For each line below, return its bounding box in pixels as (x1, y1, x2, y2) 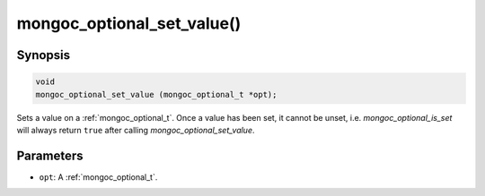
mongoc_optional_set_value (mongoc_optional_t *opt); (35, 89, 278, 99)
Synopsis (16, 47, 71, 63)
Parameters (16, 148, 84, 163)
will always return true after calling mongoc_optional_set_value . (16, 124, 255, 135)
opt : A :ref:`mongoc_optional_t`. (39, 171, 158, 183)
